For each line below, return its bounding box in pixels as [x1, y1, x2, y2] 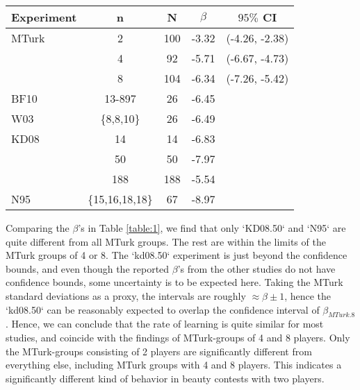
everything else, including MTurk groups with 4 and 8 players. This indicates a [6, 357, 342, 372]
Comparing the [6, 221, 69, 235]
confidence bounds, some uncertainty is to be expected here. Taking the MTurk [6, 275, 343, 289]
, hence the [284, 288, 332, 303]
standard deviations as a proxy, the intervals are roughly [6, 288, 246, 303]
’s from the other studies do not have [177, 261, 336, 275]
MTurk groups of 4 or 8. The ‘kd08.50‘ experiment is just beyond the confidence [6, 248, 347, 262]
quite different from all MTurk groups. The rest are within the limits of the [6, 234, 326, 248]
